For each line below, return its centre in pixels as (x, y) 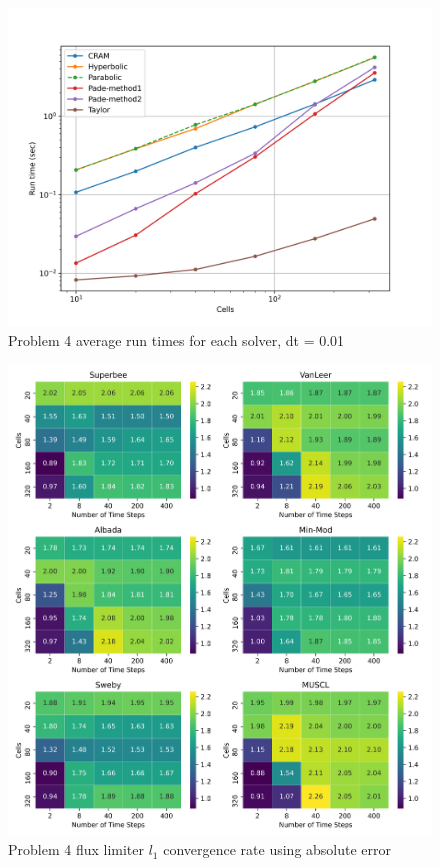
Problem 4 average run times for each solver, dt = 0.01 (176, 339)
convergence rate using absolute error (277, 849)
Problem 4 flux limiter (76, 849)
